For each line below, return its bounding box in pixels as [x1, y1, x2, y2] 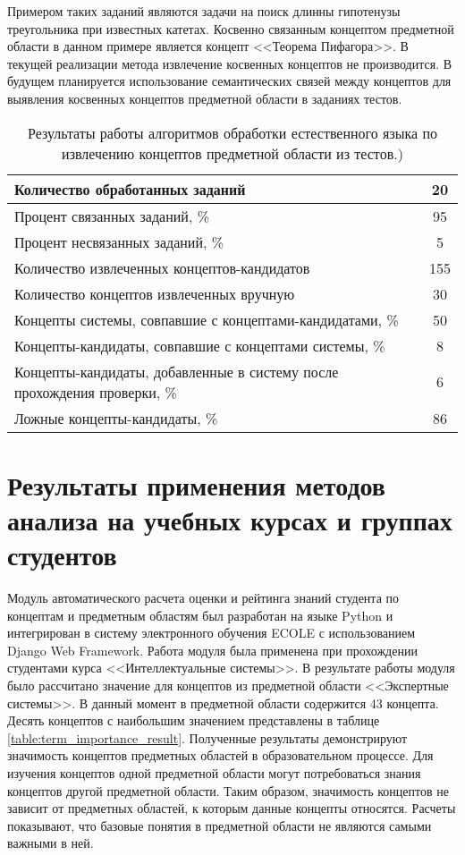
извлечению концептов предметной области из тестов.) [62, 142, 403, 164]
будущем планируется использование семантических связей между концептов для [7, 72, 452, 90]
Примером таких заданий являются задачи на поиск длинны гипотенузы [7, 2, 401, 20]
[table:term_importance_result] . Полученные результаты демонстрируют [7, 728, 408, 747]
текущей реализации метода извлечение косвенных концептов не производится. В [7, 54, 452, 72]
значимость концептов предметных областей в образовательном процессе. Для [7, 746, 434, 765]
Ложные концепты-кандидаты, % [14, 407, 218, 428]
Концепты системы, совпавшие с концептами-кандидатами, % [14, 309, 399, 330]
